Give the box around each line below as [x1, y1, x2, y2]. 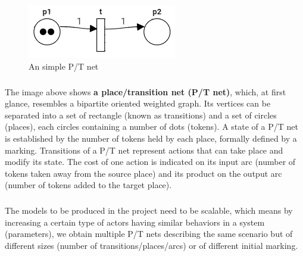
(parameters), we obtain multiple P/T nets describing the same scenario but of [5, 227, 293, 240]
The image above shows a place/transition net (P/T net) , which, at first [5, 85, 286, 98]
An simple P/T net [29, 60, 99, 72]
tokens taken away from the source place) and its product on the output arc [5, 167, 282, 179]
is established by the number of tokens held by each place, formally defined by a [5, 132, 297, 144]
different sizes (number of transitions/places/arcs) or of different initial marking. [5, 239, 298, 252]
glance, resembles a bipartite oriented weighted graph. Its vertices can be [5, 97, 271, 110]
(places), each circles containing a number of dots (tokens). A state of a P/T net [5, 120, 298, 133]
